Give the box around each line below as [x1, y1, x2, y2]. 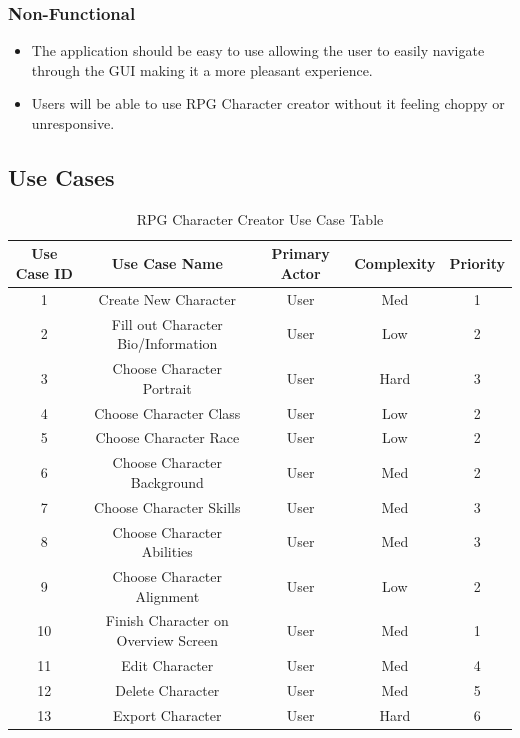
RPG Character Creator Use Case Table [136, 208, 384, 229]
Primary [271, 243, 330, 264]
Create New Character [98, 288, 236, 309]
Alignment [135, 585, 200, 606]
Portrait [142, 377, 192, 398]
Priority [449, 253, 505, 274]
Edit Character [121, 654, 214, 675]
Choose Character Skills [94, 496, 241, 517]
